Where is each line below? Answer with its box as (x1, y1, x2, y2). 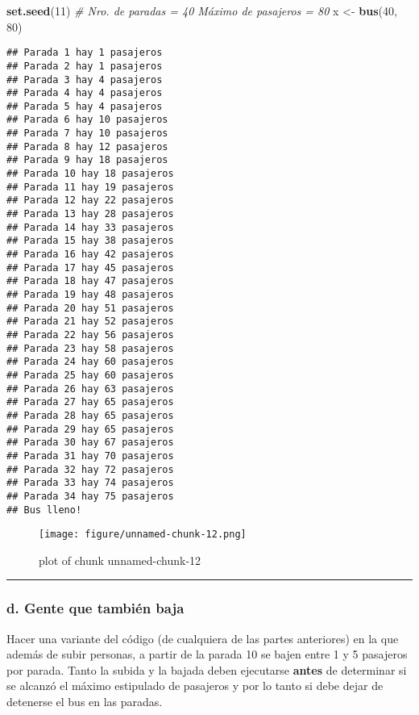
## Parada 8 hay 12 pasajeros (6, 140, 168, 153)
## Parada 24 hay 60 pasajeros (6, 356, 174, 368)
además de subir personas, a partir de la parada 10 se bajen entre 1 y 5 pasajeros (6, 646, 408, 663)
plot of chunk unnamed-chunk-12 (39, 551, 201, 568)
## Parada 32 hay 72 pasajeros (6, 463, 174, 475)
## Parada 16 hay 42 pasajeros (6, 249, 174, 261)
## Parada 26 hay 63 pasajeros (6, 383, 174, 395)
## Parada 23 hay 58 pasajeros (6, 342, 174, 354)
